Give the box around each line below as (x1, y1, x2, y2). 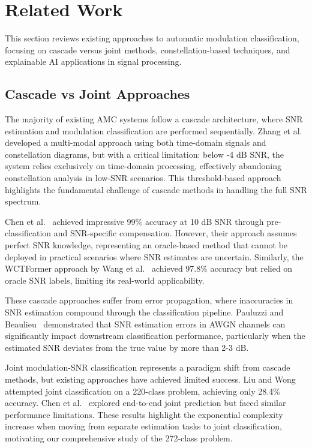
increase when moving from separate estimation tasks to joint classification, (5, 420, 282, 432)
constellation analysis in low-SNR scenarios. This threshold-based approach (5, 172, 281, 184)
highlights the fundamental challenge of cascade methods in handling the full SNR (5, 183, 307, 196)
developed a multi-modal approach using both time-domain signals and (5, 136, 266, 149)
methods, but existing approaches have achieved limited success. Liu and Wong (5, 372, 296, 385)
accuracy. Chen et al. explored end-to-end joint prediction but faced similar (5, 396, 286, 409)
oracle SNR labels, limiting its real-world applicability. (5, 273, 205, 286)
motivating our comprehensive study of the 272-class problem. (5, 431, 233, 444)
